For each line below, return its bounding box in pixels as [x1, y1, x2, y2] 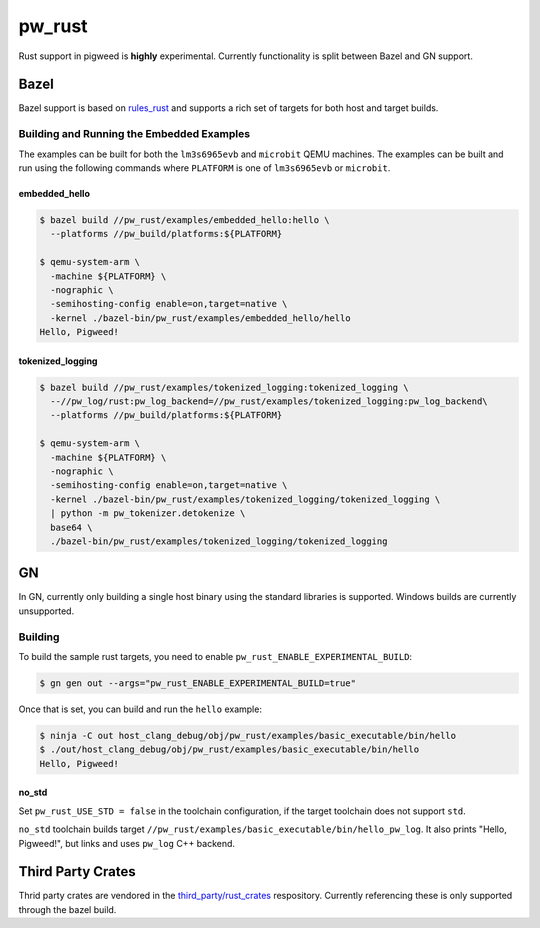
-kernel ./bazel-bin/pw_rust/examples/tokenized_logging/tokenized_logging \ [50, 493, 441, 505]
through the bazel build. [18, 903, 117, 915]
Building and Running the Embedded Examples [18, 127, 250, 141]
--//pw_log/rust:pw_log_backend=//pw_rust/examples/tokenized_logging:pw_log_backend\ [50, 396, 489, 407]
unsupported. [18, 605, 75, 617]
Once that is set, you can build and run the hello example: [18, 703, 262, 715]
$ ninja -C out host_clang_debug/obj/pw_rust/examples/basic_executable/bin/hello [39, 730, 457, 741]
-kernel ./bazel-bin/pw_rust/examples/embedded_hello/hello [50, 312, 351, 324]
